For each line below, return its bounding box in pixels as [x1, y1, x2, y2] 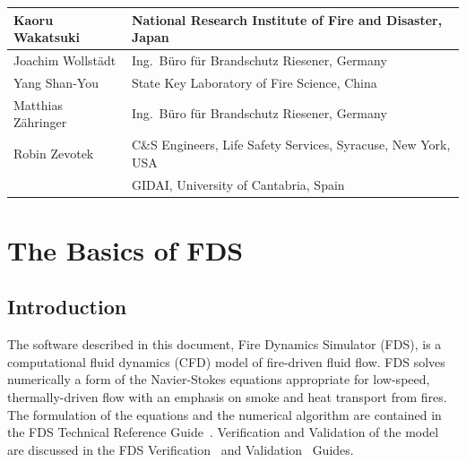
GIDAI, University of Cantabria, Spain [131, 175, 345, 193]
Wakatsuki [13, 28, 80, 47]
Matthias [13, 95, 63, 114]
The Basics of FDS [7, 231, 244, 268]
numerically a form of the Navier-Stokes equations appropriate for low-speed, [7, 370, 430, 389]
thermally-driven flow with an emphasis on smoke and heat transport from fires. [7, 387, 447, 406]
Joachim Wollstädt [13, 50, 116, 69]
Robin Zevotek [13, 143, 94, 162]
